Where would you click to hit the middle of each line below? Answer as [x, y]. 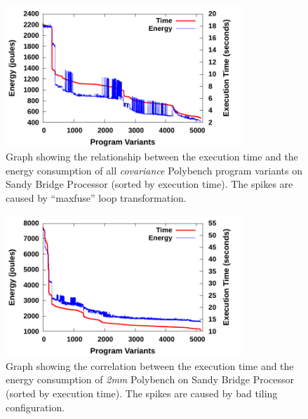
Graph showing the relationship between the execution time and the [152, 157]
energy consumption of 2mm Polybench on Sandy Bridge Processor [150, 379]
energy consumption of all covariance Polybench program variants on [154, 170]
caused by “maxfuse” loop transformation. [96, 197]
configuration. [35, 407]
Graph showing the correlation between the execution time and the [150, 365]
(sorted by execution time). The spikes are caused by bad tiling [142, 393]
